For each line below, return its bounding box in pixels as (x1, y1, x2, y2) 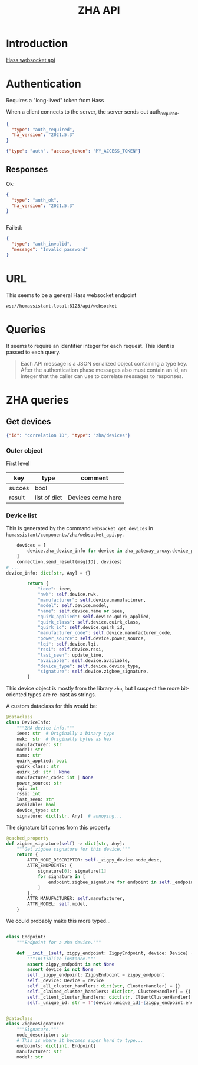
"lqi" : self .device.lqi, (37, 641, 99, 647)
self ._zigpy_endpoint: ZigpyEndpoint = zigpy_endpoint (27, 972, 165, 978)
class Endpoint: (6, 934, 46, 940)
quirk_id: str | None (16, 769, 70, 775)
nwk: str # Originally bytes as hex (16, 736, 112, 742)
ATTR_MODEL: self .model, (27, 901, 88, 907)
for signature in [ (37, 873, 85, 879)
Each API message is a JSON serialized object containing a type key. (20, 360, 188, 367)
